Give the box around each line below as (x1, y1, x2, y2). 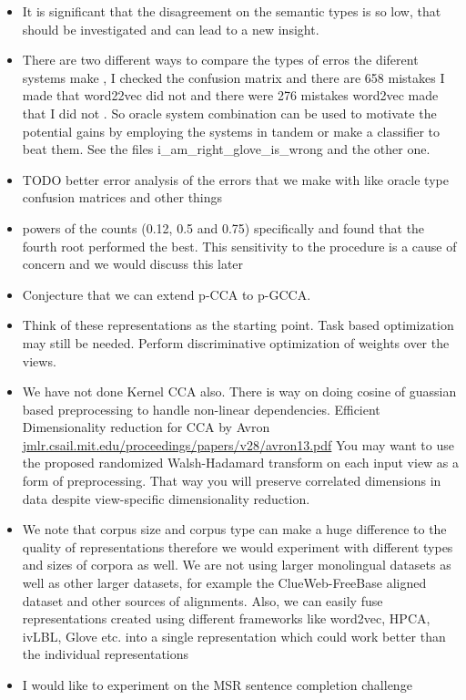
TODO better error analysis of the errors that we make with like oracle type (22, 170, 449, 189)
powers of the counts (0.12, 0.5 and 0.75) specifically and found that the (22, 218, 425, 237)
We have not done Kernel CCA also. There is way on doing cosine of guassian (22, 382, 457, 401)
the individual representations (22, 644, 189, 664)
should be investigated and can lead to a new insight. (22, 19, 319, 38)
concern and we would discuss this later (22, 254, 244, 273)
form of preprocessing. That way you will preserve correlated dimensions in (22, 471, 441, 490)
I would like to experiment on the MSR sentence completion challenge (22, 675, 412, 694)
